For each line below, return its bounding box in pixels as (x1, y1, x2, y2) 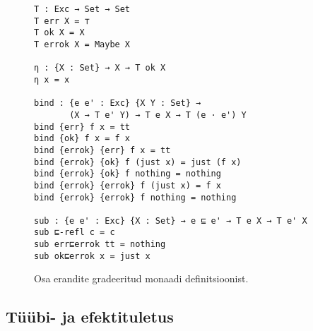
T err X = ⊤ (34, 16, 90, 26)
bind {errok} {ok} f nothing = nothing (34, 169, 221, 179)
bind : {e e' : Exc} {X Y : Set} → (34, 98, 201, 109)
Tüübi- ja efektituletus (6, 306, 174, 327)
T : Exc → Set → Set (34, 4, 131, 14)
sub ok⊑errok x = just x (34, 251, 150, 261)
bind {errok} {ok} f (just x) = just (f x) (34, 157, 242, 167)
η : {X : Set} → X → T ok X (34, 63, 166, 73)
